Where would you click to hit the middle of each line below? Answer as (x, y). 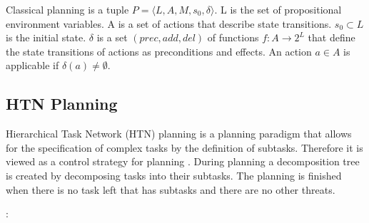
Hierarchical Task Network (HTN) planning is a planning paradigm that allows (179, 134)
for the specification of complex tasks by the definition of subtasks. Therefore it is (184, 147)
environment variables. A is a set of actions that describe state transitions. (169, 23)
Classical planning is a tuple (67, 9)
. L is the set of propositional (278, 9)
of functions (233, 37)
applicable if (32, 65)
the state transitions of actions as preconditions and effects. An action (159, 51)
